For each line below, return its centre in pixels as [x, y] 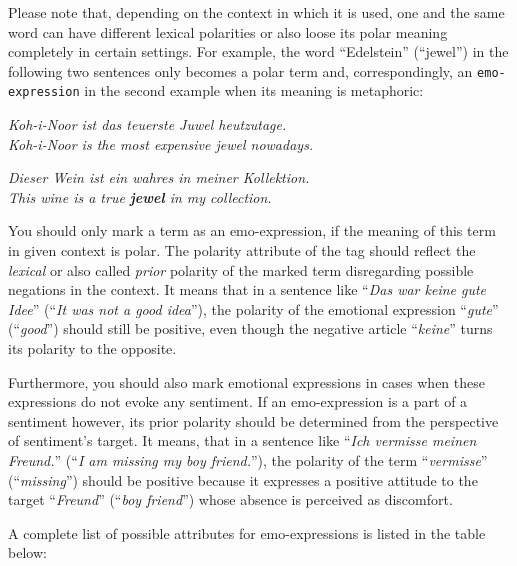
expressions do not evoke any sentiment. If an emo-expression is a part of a [238, 401]
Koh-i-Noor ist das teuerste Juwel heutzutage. [147, 124]
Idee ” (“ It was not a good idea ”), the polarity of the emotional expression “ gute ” [253, 308]
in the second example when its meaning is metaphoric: [254, 90]
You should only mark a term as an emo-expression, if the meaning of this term [252, 230]
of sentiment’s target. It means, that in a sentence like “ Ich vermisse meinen [242, 440]
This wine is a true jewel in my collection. [140, 196]
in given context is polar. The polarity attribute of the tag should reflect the [242, 250]
